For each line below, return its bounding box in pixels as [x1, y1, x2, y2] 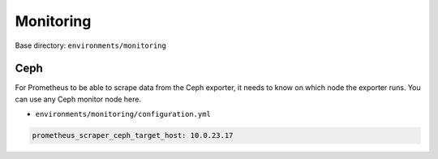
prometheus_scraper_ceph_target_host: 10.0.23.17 [32, 131, 234, 140]
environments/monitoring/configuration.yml [35, 110, 211, 119]
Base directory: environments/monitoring [15, 41, 166, 50]
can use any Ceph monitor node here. [15, 94, 142, 104]
